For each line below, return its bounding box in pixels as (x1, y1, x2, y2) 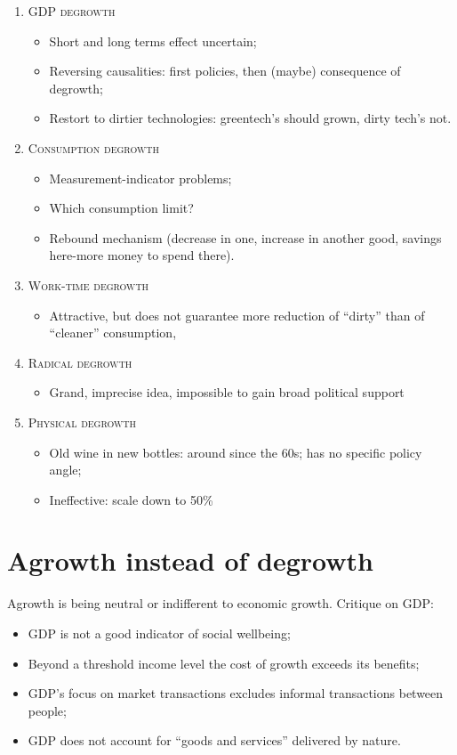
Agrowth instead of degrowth (7, 542, 373, 579)
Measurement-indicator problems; (49, 168, 232, 187)
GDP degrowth (28, 2, 116, 20)
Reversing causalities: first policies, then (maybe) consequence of (49, 61, 401, 80)
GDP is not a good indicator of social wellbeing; (28, 624, 291, 642)
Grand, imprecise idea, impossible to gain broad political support (49, 383, 405, 402)
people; (28, 701, 67, 719)
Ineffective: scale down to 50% (49, 490, 213, 508)
